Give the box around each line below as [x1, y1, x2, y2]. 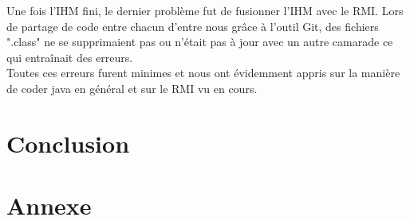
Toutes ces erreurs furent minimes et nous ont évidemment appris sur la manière [6, 64, 400, 81]
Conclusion [6, 126, 130, 159]
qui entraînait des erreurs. [6, 48, 133, 65]
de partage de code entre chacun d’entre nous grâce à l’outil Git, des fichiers [6, 17, 379, 34]
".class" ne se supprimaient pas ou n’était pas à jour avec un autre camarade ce [6, 33, 393, 50]
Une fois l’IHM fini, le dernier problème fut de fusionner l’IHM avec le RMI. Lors [6, 2, 404, 18]
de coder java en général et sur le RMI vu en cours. [6, 79, 258, 96]
